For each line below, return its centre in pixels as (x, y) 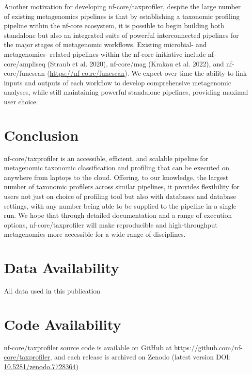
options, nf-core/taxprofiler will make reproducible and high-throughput (111, 224)
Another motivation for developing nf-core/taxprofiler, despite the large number (122, 6)
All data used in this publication (52, 291)
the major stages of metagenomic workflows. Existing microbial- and (105, 44)
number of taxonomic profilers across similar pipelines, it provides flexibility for (122, 187)
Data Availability (62, 268)
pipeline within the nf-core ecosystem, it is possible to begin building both (114, 25)
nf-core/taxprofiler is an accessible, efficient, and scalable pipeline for (106, 158)
